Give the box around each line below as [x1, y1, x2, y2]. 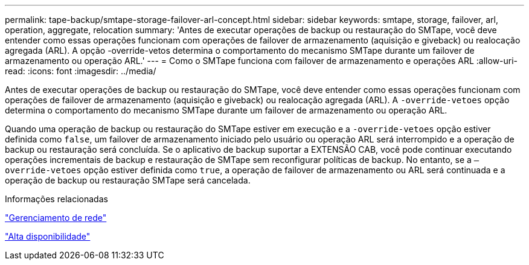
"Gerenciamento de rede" [5, 212, 107, 223]
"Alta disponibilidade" [5, 231, 91, 241]
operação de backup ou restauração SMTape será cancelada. [5, 175, 251, 185]
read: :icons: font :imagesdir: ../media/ [5, 66, 156, 76]
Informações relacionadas [5, 194, 108, 204]
